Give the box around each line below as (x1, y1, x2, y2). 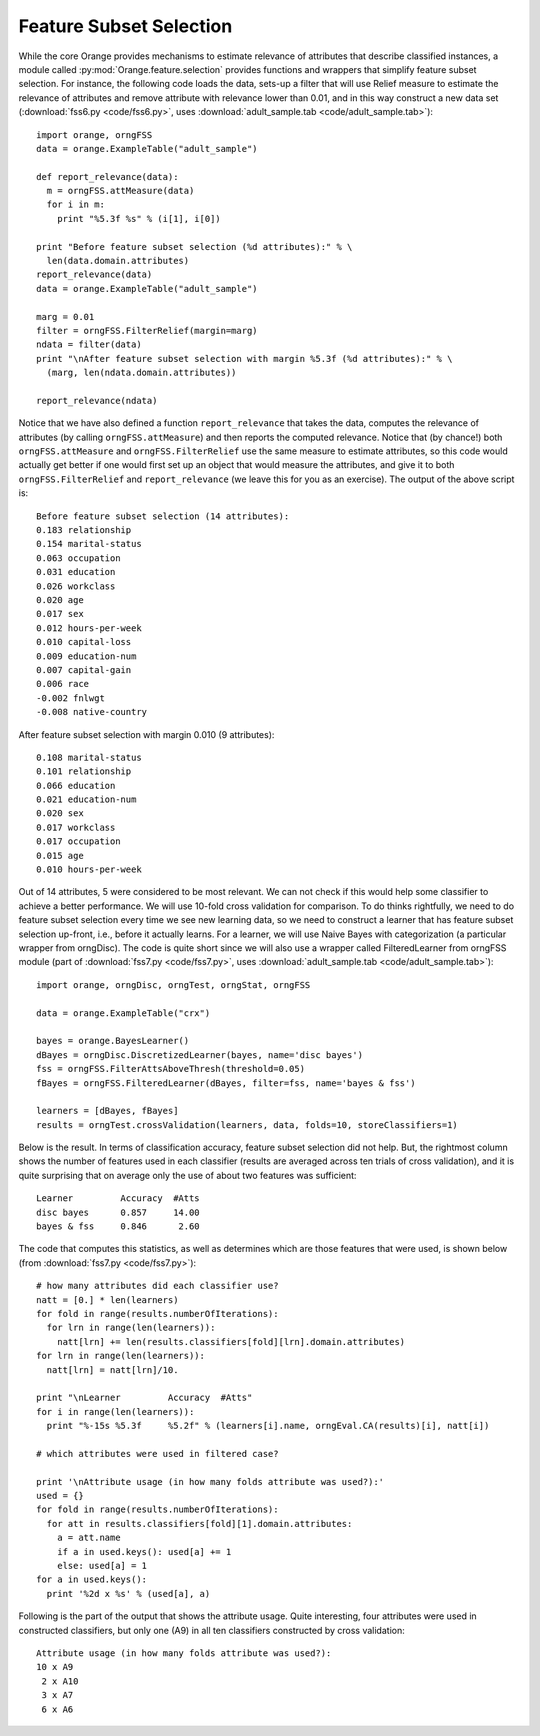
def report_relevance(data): (36, 171, 179, 182)
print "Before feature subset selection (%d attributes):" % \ (36, 241, 353, 252)
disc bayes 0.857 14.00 (36, 1206, 200, 1218)
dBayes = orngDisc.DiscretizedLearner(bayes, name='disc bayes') (36, 1049, 364, 1060)
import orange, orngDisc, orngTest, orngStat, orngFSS (36, 979, 311, 990)
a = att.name (56, 1532, 121, 1544)
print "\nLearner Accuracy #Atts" (36, 1392, 253, 1404)
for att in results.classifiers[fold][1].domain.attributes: (46, 1518, 353, 1529)
